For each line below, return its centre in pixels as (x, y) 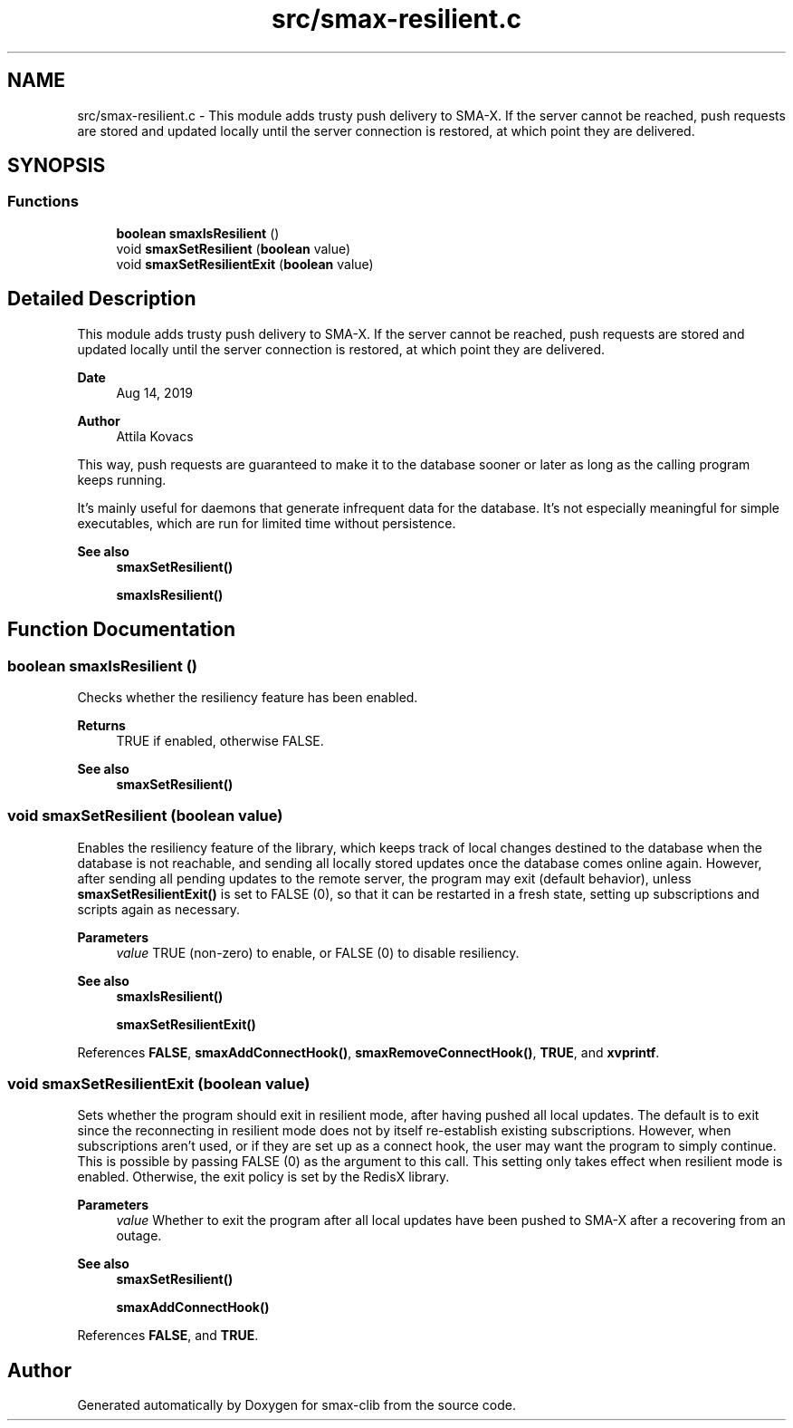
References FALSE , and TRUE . (168, 1336)
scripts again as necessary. (159, 909)
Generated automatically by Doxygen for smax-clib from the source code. (296, 1405)
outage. (139, 1236)
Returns (101, 725)
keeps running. (122, 479)
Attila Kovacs (155, 436)
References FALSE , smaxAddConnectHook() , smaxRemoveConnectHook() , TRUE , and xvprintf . (368, 1052)
